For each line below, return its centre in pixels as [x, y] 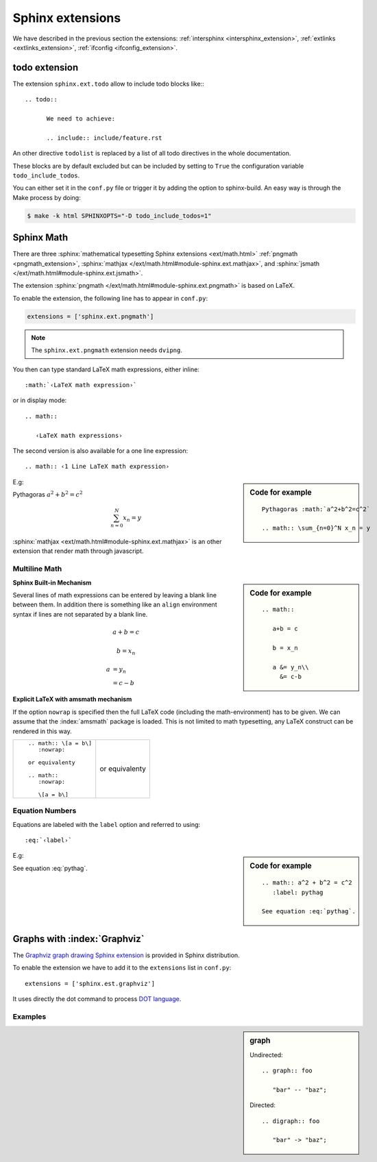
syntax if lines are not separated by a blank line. [80, 614]
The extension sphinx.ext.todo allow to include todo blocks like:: [109, 84]
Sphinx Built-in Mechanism [52, 582]
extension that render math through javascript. [78, 551]
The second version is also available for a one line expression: [100, 450]
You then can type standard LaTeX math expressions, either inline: [106, 369]
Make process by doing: [47, 197]
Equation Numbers [45, 811]
